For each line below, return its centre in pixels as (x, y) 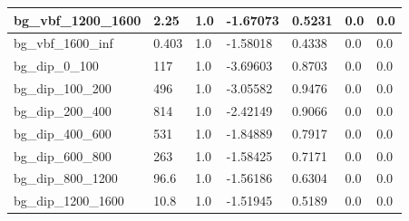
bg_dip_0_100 (56, 66)
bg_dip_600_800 (63, 155)
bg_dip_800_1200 (66, 178)
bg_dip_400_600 (63, 133)
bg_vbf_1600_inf (63, 43)
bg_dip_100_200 (63, 88)
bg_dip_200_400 (63, 110)
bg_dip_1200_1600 (69, 201)
